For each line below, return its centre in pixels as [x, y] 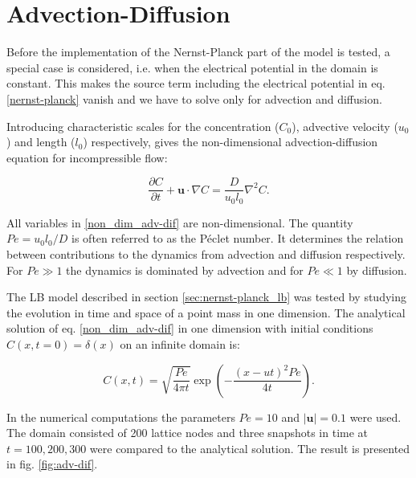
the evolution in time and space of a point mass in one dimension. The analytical [206, 312]
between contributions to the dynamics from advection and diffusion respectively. [206, 253]
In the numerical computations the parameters [121, 417]
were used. [375, 417]
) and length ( [41, 142]
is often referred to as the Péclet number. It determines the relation [238, 238]
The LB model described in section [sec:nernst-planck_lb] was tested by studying [206, 297]
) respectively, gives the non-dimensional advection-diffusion [230, 142]
